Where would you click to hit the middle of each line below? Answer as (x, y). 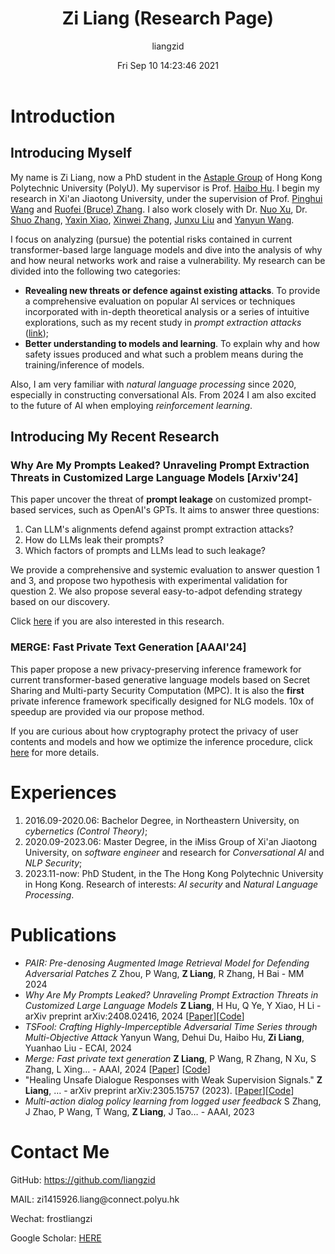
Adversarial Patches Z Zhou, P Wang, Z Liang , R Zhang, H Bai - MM (164, 973)
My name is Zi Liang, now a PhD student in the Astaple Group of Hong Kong (166, 177)
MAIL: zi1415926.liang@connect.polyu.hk (95, 1199)
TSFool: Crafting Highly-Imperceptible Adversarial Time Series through (171, 1026)
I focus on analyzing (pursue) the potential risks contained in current (151, 239)
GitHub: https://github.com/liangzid (83, 1179)
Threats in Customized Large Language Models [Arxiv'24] (154, 478)
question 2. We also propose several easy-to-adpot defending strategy (156, 591)
